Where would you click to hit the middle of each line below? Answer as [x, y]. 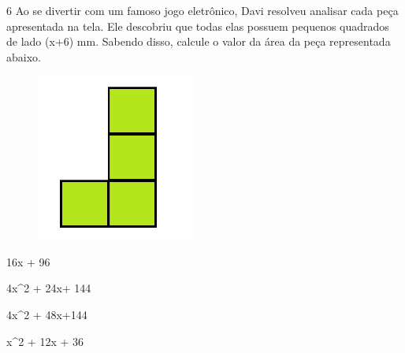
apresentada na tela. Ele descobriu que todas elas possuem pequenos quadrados [198, 26]
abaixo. [24, 56]
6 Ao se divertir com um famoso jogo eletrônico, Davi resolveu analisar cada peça [202, 10]
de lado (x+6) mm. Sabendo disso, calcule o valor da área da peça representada [199, 41]
